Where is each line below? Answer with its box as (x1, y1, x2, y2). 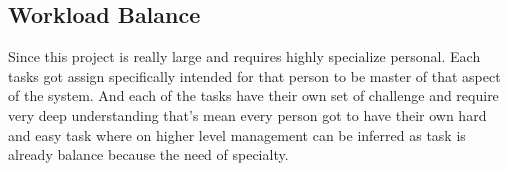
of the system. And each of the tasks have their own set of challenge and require (8, 85, 499, 106)
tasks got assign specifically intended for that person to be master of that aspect (8, 65, 501, 86)
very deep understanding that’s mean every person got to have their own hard (8, 104, 487, 125)
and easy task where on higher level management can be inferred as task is (8, 124, 466, 145)
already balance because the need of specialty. (8, 144, 289, 165)
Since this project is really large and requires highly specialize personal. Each (8, 46, 481, 67)
